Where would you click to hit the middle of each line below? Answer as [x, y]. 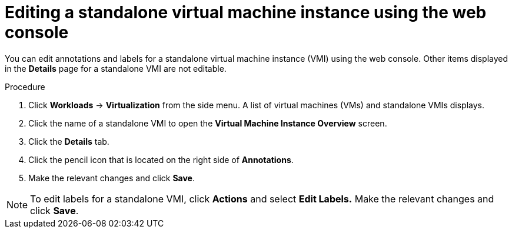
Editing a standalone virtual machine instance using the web [246, 12]
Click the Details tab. [69, 141]
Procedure [25, 86]
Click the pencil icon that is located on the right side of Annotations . [161, 159]
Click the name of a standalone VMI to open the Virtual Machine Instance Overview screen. [208, 123]
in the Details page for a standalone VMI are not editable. [116, 68]
